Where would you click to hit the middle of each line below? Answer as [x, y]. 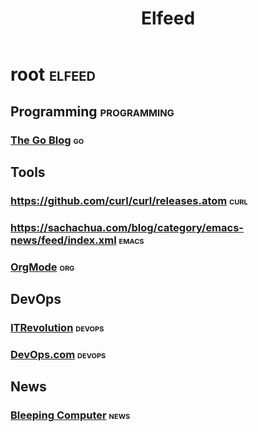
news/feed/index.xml [63, 240]
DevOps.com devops [58, 354]
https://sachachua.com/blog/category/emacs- [127, 227]
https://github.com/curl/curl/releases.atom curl [129, 200]
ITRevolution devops [57, 327]
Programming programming [92, 111]
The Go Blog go [47, 140]
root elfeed [53, 74]
